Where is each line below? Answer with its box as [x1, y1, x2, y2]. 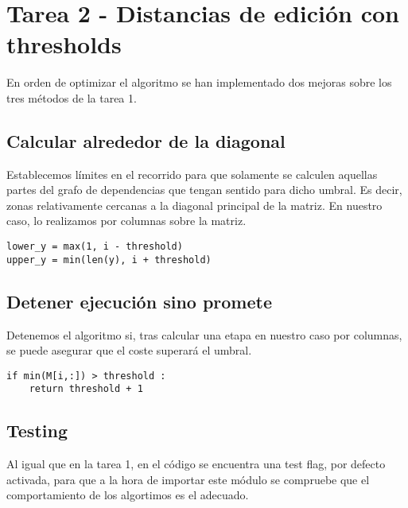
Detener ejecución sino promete [6, 289, 273, 313]
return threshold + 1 [29, 383, 143, 395]
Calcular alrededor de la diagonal [6, 128, 286, 153]
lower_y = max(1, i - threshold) [6, 241, 183, 253]
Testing [6, 418, 68, 443]
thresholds [6, 28, 122, 60]
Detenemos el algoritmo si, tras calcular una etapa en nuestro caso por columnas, [6, 326, 402, 343]
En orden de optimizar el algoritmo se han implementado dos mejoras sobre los [6, 74, 392, 91]
